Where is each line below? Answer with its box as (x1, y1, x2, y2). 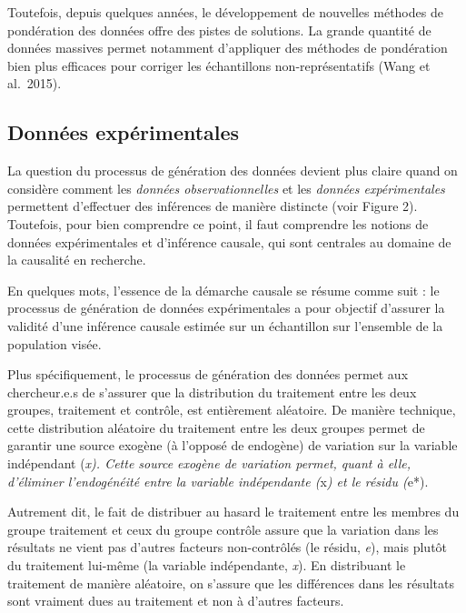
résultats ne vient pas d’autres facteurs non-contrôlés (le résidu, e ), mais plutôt (7, 538, 448, 557)
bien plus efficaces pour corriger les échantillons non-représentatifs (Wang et (7, 55, 431, 75)
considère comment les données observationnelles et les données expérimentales (7, 178, 445, 197)
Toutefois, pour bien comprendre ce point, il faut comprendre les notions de (7, 214, 429, 233)
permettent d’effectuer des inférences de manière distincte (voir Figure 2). (7, 196, 418, 216)
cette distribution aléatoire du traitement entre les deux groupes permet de (7, 417, 425, 437)
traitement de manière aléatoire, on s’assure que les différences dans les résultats (7, 573, 455, 592)
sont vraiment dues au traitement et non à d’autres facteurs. (7, 591, 344, 610)
